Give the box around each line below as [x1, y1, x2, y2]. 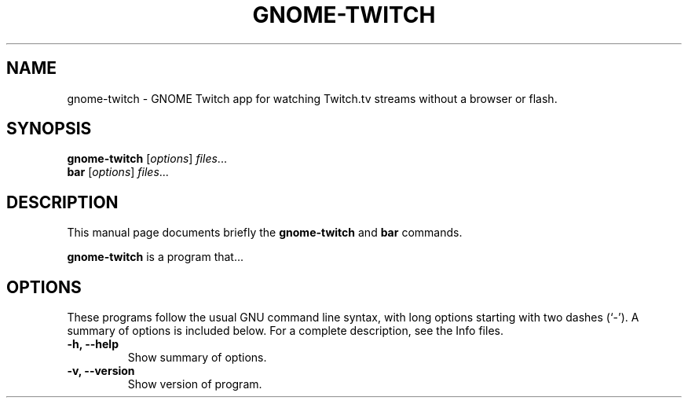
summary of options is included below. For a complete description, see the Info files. [67, 324, 503, 338]
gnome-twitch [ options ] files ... [67, 152, 227, 166]
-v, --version [67, 364, 135, 378]
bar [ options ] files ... [67, 165, 169, 179]
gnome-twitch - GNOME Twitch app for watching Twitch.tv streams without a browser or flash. [67, 91, 558, 105]
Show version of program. [127, 377, 262, 391]
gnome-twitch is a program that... [67, 250, 244, 264]
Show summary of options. [127, 351, 267, 365]
